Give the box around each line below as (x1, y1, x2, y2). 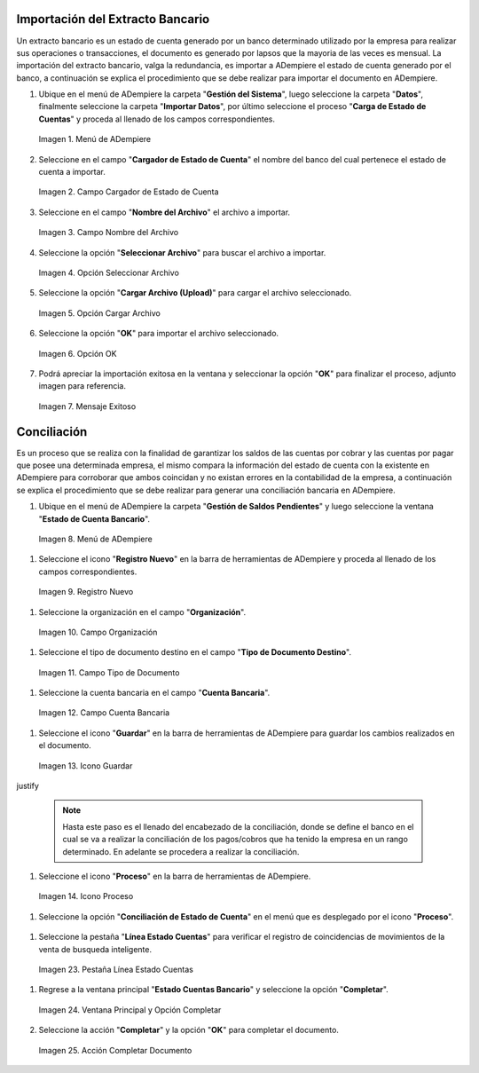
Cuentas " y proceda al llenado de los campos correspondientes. (38, 114, 275, 124)
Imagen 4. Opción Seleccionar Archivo (38, 267, 179, 278)
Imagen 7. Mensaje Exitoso (38, 400, 137, 412)
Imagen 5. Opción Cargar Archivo (38, 307, 161, 319)
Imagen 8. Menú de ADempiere (38, 533, 153, 544)
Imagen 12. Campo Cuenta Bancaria (38, 707, 170, 718)
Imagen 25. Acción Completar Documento (38, 1045, 192, 1055)
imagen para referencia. (38, 381, 127, 391)
